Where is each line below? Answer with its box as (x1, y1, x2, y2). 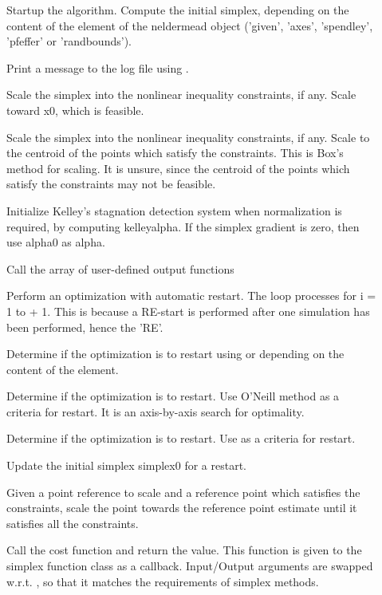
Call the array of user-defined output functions (6, 260, 234, 277)
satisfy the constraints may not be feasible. (6, 175, 216, 192)
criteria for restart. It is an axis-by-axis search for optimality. (6, 403, 305, 420)
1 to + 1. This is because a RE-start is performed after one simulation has (6, 302, 370, 319)
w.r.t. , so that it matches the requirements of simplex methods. (6, 573, 319, 589)
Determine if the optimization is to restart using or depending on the (6, 345, 345, 362)
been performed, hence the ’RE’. (6, 318, 163, 335)
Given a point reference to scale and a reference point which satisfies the (6, 483, 360, 500)
